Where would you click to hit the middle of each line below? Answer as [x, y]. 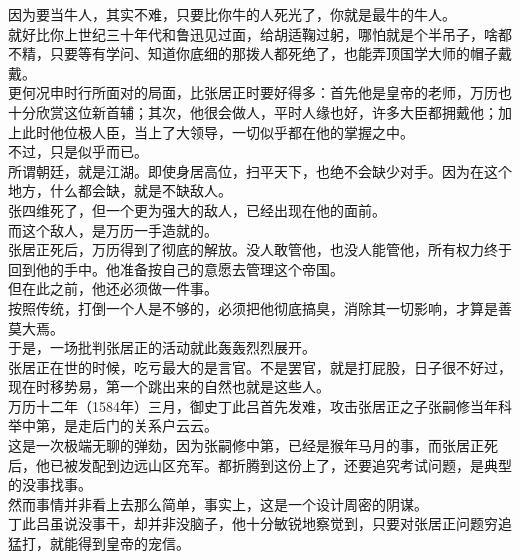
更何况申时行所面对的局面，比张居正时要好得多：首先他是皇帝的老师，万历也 [260, 92]
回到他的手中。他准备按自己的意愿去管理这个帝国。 [176, 268]
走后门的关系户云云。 [147, 425]
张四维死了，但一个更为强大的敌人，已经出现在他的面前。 [197, 209]
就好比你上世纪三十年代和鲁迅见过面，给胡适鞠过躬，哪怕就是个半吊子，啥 [253, 33]
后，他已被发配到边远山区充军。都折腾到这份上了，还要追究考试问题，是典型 [260, 464]
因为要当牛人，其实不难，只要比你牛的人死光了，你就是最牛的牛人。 [232, 14]
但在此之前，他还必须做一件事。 [113, 288]
